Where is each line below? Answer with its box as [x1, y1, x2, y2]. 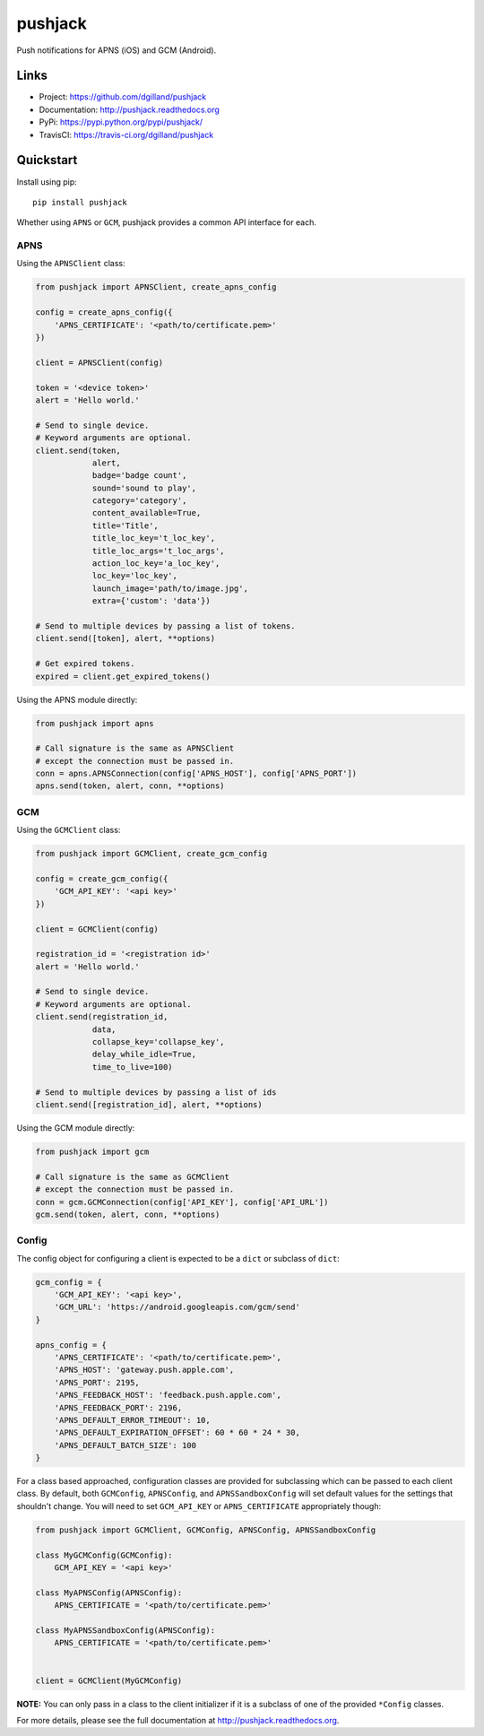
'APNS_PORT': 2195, [54, 1377, 141, 1387]
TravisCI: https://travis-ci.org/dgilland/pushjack [39, 129, 214, 140]
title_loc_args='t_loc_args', [91, 545, 225, 556]
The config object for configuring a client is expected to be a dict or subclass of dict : [16, 1253, 340, 1263]
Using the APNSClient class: [16, 258, 125, 269]
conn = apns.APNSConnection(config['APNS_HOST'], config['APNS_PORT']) [35, 768, 358, 779]
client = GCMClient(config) [35, 924, 159, 934]
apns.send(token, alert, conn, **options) [35, 781, 225, 791]
